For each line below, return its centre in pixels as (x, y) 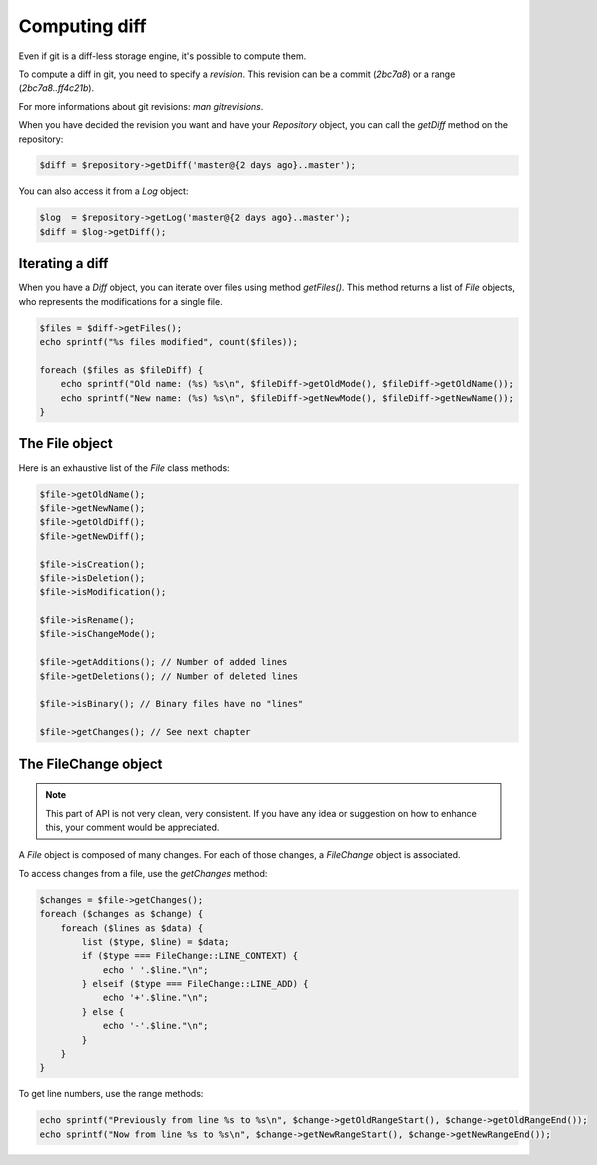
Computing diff (82, 26)
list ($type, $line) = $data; (155, 941)
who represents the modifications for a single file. (121, 301)
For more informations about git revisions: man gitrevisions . (141, 106)
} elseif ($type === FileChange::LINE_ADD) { (195, 984)
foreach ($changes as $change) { (121, 914)
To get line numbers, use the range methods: (111, 1094)
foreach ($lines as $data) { (132, 928)
